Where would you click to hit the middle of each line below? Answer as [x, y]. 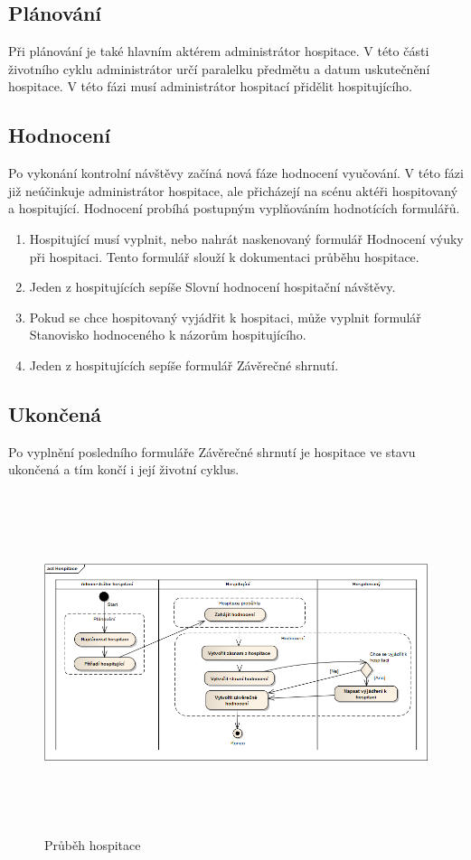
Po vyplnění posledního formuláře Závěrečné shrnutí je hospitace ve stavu [212, 451]
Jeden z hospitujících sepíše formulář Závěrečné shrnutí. [184, 365]
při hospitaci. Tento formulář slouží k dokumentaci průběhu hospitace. [224, 256]
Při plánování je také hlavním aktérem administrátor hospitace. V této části [219, 51]
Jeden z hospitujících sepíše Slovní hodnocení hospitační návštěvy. [212, 287]
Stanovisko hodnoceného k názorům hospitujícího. [168, 335]
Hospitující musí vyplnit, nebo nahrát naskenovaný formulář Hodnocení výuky [246, 238]
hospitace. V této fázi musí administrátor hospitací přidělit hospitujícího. [210, 86]
